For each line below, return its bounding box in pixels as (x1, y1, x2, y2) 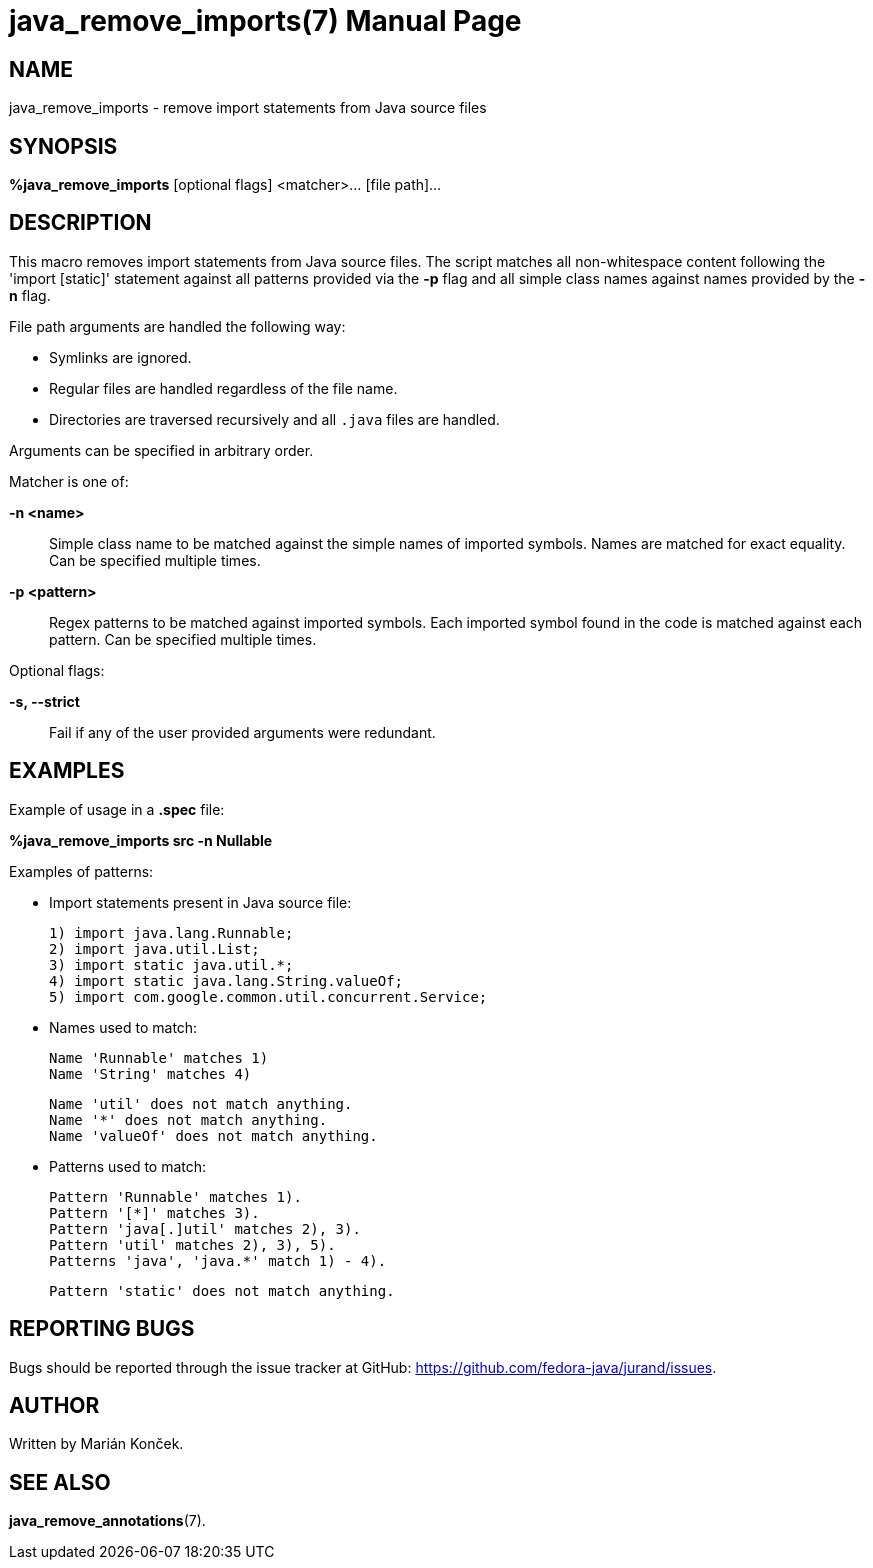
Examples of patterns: (9, 862, 154, 880)
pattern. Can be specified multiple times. (49, 630, 317, 648)
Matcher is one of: (9, 472, 129, 490)
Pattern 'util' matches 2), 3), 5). (49, 1236, 336, 1253)
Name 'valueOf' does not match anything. (49, 1127, 378, 1144)
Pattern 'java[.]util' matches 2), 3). (49, 1220, 361, 1237)
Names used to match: (49, 1018, 198, 1036)
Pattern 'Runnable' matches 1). (49, 1188, 302, 1205)
